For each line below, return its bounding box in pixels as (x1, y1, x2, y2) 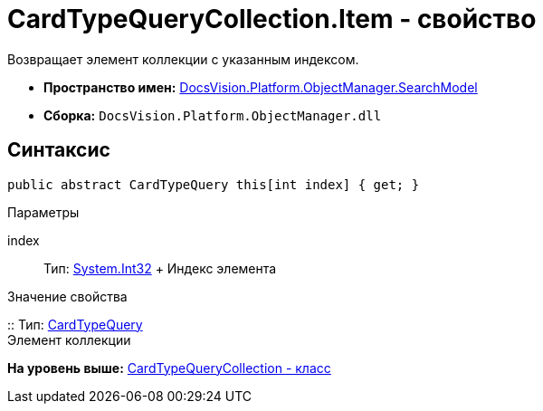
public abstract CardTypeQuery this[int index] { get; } (7, 177, 420, 192)
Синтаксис (7, 139, 110, 162)
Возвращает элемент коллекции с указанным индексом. (7, 51, 359, 67)
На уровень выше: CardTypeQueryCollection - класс (7, 359, 331, 376)
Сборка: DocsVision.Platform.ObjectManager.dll (43, 107, 382, 123)
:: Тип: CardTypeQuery (7, 316, 143, 332)
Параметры (7, 204, 80, 220)
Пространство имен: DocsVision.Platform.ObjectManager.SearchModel (43, 79, 478, 95)
